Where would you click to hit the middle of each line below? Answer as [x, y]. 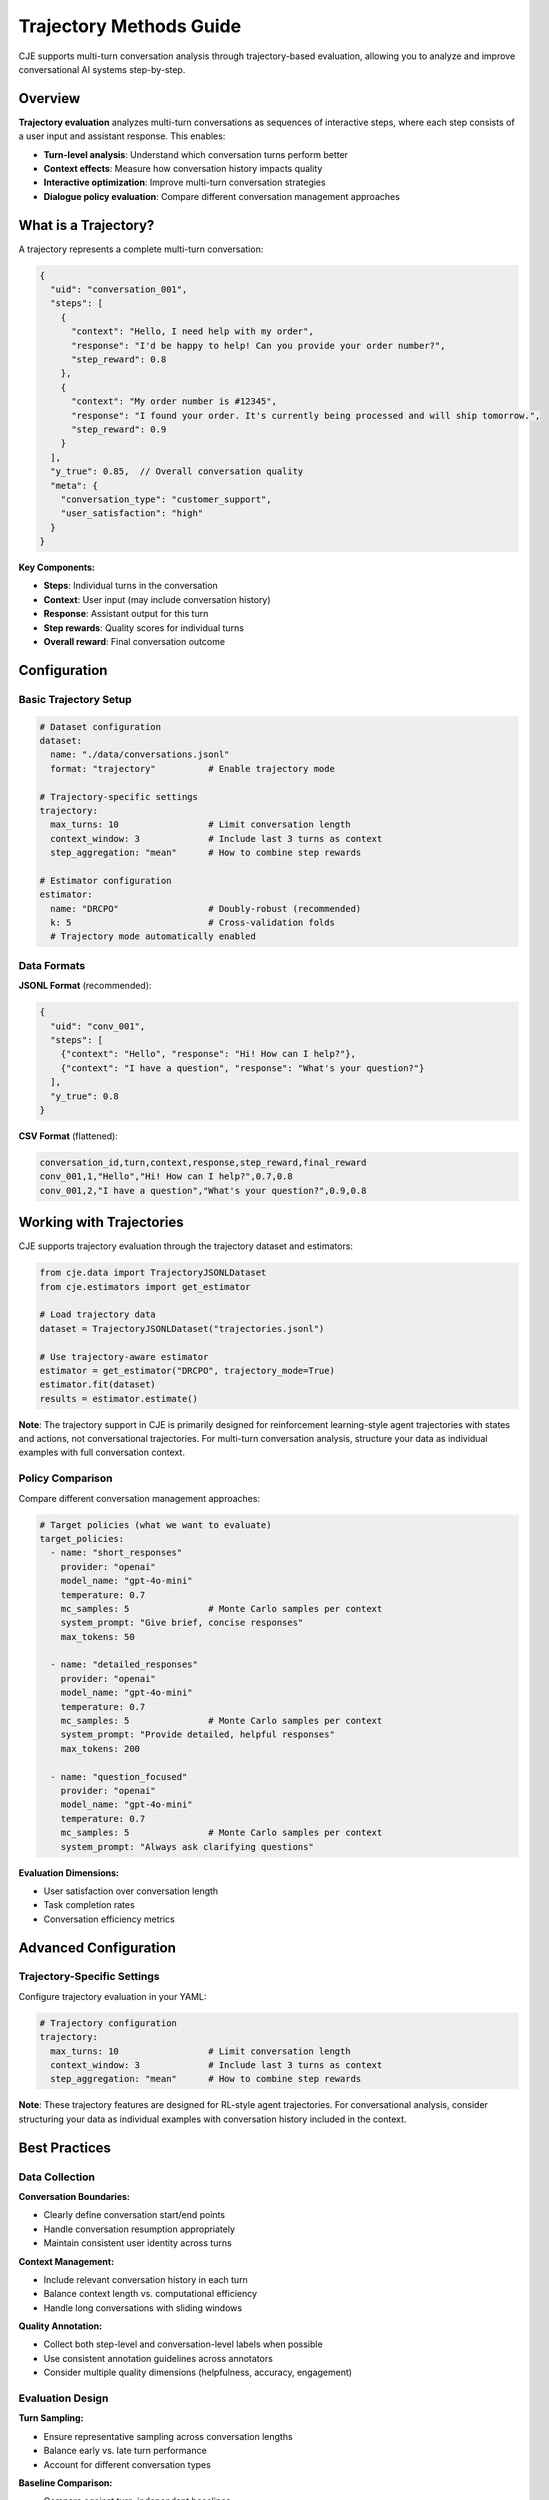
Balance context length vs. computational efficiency [150, 2294]
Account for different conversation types [127, 2464]
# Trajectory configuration [108, 2023]
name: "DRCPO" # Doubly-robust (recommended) [206, 908]
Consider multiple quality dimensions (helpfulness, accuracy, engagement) [198, 2372]
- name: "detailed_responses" [124, 1664]
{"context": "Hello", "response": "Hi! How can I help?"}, [208, 1054]
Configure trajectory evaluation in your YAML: [112, 1996]
